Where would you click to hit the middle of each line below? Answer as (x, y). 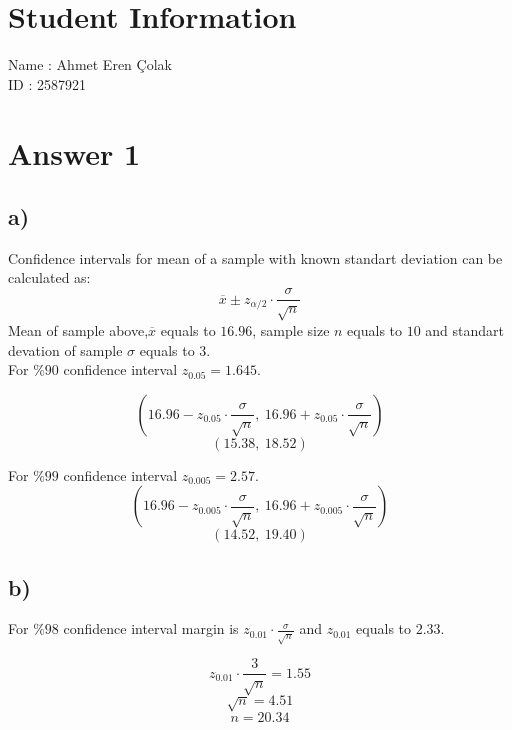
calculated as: (49, 277)
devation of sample (65, 349)
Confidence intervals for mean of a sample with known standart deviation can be (255, 257)
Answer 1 (74, 152)
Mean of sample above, (78, 329)
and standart (465, 329)
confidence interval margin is (151, 628)
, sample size (291, 329)
